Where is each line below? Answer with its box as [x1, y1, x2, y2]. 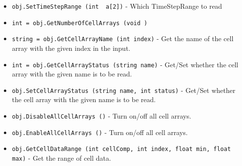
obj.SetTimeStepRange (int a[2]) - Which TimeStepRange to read [12, 1, 222, 11]
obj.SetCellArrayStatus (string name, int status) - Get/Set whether [12, 85, 236, 95]
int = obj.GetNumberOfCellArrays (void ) [12, 19, 147, 27]
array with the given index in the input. [12, 43, 130, 53]
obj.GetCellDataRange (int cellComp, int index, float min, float [12, 146, 231, 153]
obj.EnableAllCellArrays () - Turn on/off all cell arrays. [12, 127, 188, 137]
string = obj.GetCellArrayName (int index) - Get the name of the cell [12, 33, 234, 44]
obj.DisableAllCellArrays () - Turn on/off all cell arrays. [12, 111, 192, 121]
